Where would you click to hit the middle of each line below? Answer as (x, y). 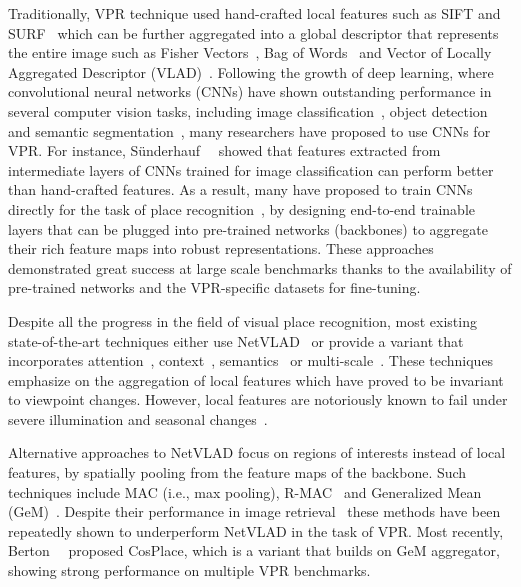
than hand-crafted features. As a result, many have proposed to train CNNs (240, 189)
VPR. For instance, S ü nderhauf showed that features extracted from (224, 150)
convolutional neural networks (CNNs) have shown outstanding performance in (250, 91)
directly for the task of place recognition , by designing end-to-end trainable (242, 208)
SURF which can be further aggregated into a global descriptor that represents (253, 32)
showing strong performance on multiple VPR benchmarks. (189, 570)
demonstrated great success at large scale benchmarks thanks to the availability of (260, 267)
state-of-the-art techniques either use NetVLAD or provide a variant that (236, 340)
